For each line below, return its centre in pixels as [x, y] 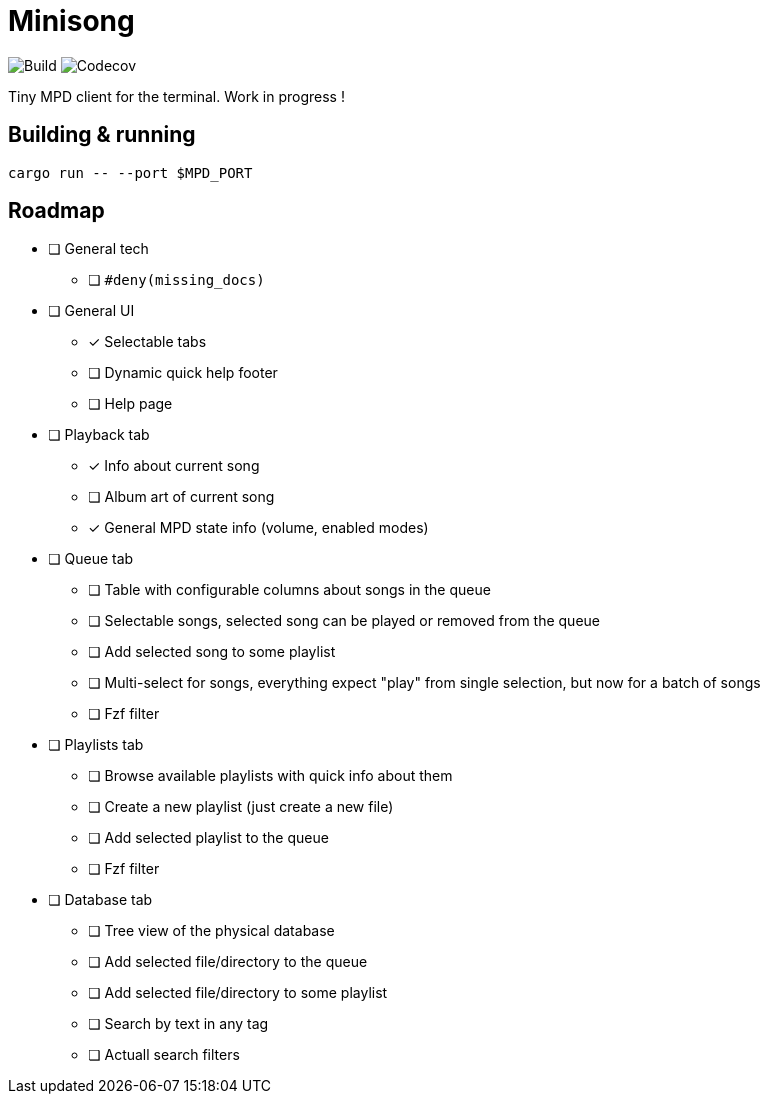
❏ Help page [130, 404]
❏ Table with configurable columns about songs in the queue [289, 590]
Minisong [71, 21]
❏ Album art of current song [181, 497]
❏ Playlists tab [96, 745]
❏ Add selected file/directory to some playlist [238, 993]
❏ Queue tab [91, 559]
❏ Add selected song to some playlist [212, 652]
